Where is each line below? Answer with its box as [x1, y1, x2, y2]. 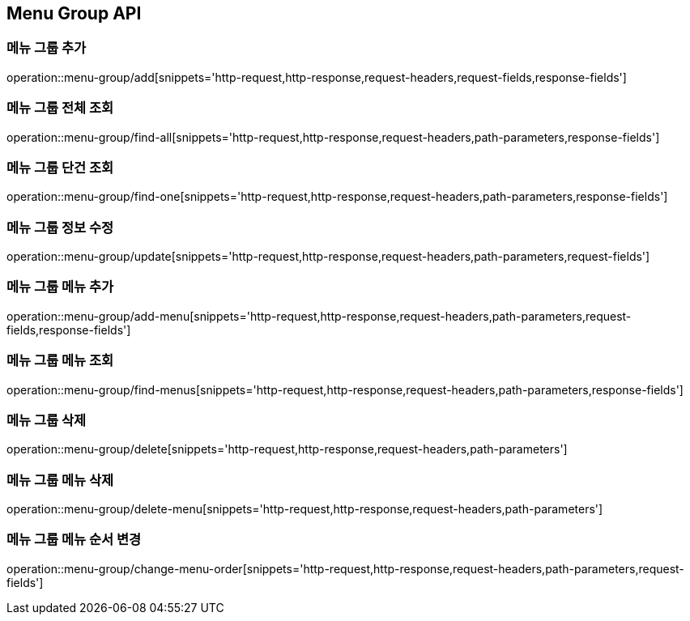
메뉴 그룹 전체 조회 [6, 100, 114, 117]
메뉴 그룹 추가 [6, 40, 87, 57]
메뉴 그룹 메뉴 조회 [6, 352, 114, 369]
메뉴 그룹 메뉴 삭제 [6, 471, 114, 488]
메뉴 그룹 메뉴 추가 [6, 279, 114, 296]
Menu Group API [6, 3, 142, 23]
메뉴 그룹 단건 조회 [6, 159, 114, 176]
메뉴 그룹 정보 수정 [6, 219, 114, 236]
